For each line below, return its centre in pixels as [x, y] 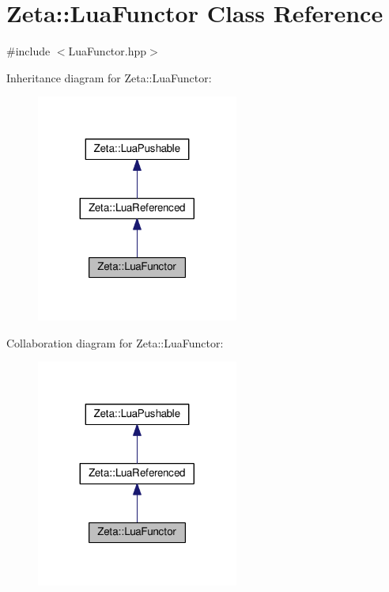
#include [28, 51]
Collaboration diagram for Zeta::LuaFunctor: [115, 342]
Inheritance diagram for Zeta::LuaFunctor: [109, 77]
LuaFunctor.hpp [108, 51]
